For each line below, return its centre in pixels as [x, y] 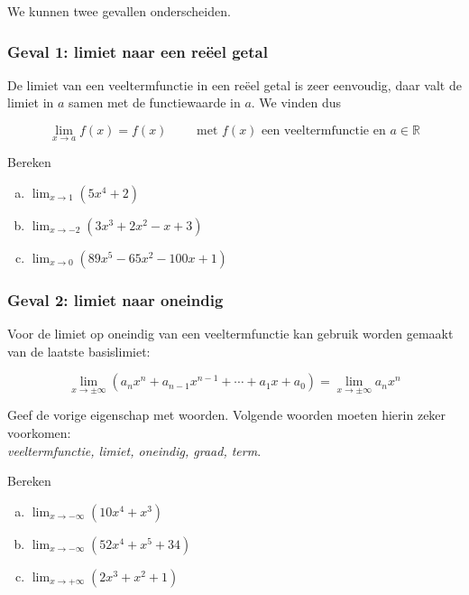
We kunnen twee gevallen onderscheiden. [119, 11]
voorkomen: [39, 433]
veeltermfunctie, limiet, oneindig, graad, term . [134, 450]
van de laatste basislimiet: [79, 351]
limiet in [31, 102]
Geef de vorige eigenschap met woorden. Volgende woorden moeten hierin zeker [227, 415]
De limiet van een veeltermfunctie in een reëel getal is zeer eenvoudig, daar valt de [234, 84]
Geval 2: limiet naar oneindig [115, 299]
